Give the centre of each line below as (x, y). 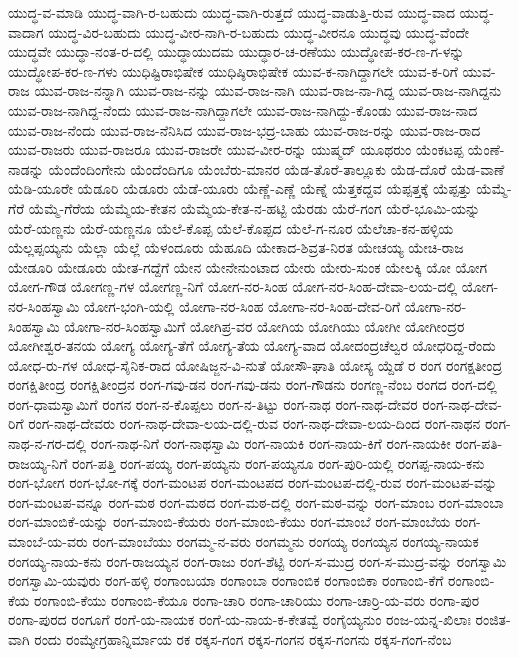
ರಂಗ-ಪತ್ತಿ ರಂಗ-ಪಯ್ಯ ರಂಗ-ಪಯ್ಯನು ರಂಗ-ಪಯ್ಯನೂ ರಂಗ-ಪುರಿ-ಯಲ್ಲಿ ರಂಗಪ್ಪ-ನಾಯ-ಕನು (278, 462)
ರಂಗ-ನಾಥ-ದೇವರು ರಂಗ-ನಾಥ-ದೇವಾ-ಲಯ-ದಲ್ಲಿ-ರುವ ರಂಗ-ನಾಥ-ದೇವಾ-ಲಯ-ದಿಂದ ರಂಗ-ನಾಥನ (254, 423)
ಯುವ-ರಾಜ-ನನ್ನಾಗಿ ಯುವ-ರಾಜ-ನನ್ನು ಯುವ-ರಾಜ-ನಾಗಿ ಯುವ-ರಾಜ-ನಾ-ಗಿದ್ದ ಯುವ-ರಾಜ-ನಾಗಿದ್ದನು (268, 90)
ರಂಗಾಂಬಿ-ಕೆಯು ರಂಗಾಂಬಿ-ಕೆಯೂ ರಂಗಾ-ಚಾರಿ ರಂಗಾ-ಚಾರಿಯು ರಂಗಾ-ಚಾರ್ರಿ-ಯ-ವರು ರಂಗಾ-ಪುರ (257, 599)
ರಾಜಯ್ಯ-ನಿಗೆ (38, 462)
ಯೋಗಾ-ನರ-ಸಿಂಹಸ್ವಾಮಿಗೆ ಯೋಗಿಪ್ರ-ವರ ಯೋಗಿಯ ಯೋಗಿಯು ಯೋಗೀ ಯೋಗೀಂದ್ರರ (264, 325)
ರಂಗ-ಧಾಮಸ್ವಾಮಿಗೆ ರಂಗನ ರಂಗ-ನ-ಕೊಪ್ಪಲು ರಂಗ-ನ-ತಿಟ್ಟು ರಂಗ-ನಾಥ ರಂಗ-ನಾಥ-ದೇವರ (213, 403)
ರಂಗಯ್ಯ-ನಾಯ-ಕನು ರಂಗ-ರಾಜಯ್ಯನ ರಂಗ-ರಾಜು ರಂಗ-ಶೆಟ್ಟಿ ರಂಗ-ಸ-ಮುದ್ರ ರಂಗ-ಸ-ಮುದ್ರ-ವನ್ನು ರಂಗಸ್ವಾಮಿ (257, 560)
